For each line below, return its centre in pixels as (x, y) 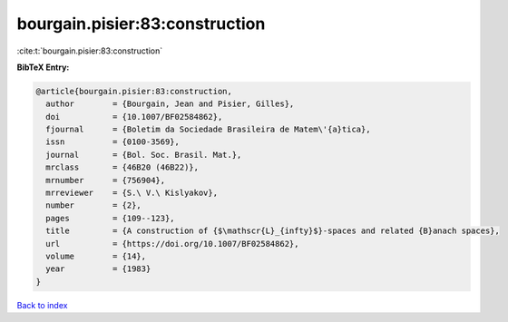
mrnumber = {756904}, (106, 180)
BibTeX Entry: (43, 67)
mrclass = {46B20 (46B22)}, (122, 167)
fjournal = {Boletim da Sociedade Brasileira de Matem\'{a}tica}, (208, 130)
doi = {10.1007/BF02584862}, (134, 117)
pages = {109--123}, (111, 218)
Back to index (42, 305)
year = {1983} (98, 269)
